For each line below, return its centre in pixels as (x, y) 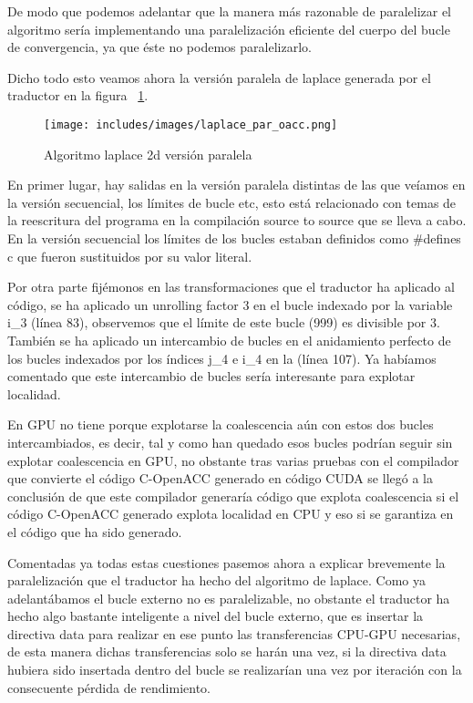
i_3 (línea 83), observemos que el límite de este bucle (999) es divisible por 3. (224, 322)
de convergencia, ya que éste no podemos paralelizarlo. (159, 47)
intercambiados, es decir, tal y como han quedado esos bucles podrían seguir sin (230, 442)
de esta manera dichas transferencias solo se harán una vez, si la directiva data (227, 651)
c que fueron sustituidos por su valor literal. (130, 256)
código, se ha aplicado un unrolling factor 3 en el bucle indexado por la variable (230, 304)
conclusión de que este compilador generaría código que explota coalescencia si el (233, 496)
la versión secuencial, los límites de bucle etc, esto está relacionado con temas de (232, 202)
